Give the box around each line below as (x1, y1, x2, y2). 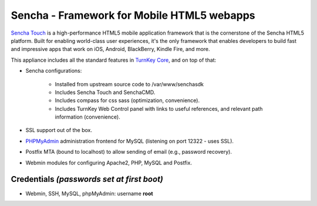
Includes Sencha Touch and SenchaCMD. (55, 89, 156, 96)
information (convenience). (55, 113, 120, 120)
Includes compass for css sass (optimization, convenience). (55, 97, 200, 104)
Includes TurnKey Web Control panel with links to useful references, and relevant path (55, 105, 263, 112)
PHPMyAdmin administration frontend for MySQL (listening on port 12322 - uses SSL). (25, 137, 234, 144)
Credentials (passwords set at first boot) (11, 174, 164, 184)
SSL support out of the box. (25, 127, 93, 134)
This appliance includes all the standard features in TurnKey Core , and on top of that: (11, 56, 217, 63)
